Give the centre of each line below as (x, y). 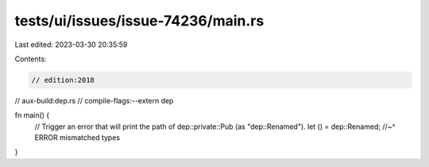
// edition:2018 (63, 80)
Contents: (31, 59)
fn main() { (32, 115)
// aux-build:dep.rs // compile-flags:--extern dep (94, 100)
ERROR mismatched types (77, 138)
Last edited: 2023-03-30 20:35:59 (71, 45)
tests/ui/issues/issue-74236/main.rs (139, 21)
